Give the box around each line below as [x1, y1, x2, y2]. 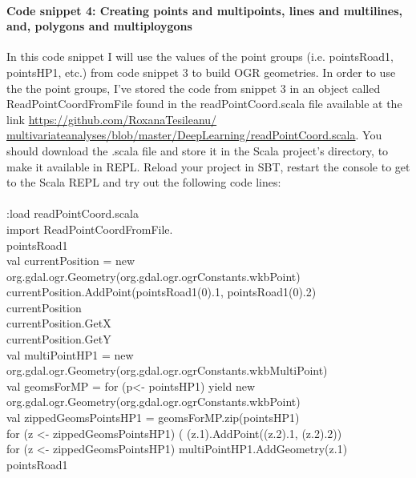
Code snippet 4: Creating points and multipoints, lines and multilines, [6, 2, 403, 18]
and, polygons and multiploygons [6, 18, 192, 34]
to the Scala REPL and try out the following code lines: [6, 174, 281, 191]
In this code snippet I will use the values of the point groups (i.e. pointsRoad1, [6, 48, 394, 65]
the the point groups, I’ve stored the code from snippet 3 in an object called [6, 79, 381, 96]
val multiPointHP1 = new [6, 346, 134, 363]
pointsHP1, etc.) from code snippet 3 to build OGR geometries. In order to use [6, 63, 396, 80]
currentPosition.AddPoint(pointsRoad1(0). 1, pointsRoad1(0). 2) [6, 283, 317, 300]
